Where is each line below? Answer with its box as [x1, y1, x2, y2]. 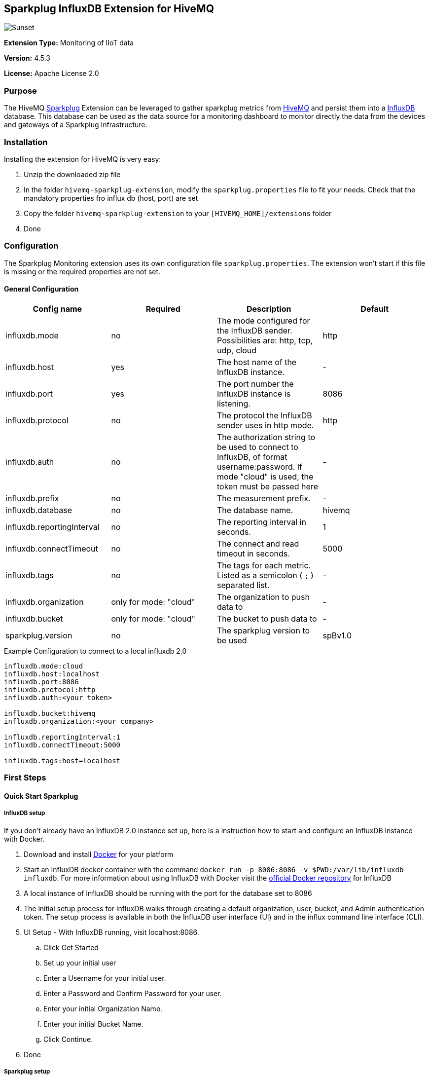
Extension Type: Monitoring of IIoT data [4, 38, 134, 47]
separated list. [217, 580, 270, 590]
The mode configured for [217, 315, 310, 326]
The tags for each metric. [217, 560, 311, 570]
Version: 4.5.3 [4, 54, 50, 63]
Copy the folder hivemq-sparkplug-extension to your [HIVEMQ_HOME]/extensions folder [24, 209, 332, 218]
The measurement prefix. [217, 493, 311, 503]
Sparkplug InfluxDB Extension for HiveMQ [4, 2, 214, 15]
